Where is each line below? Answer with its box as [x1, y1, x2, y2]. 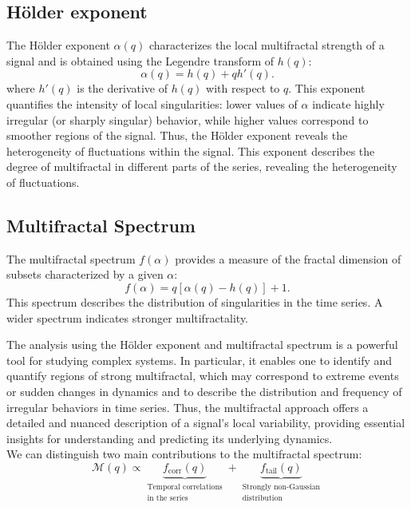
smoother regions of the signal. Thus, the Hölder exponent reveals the [6, 127, 348, 144]
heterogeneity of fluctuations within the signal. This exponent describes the [6, 142, 375, 159]
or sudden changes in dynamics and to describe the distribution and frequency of [6, 382, 402, 399]
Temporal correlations [147, 482, 223, 491]
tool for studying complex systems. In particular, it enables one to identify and [6, 351, 393, 368]
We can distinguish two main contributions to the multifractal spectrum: [6, 446, 362, 462]
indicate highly [312, 95, 385, 112]
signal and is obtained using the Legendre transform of [6, 52, 275, 69]
